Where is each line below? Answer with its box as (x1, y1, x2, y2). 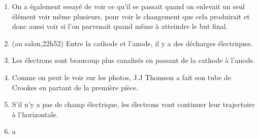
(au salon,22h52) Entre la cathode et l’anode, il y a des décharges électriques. (12, 38, 253, 48)
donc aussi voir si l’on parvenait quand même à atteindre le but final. (12, 21, 228, 31)
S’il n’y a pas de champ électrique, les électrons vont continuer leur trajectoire (12, 99, 255, 110)
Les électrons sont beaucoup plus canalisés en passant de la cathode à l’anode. (12, 55, 255, 65)
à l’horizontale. (12, 109, 58, 119)
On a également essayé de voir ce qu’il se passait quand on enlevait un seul (12, 1, 245, 11)
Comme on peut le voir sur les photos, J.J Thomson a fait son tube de (12, 72, 232, 82)
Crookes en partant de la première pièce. (12, 82, 139, 92)
